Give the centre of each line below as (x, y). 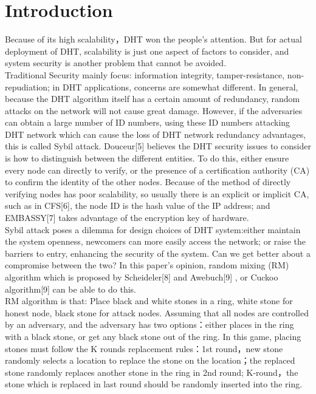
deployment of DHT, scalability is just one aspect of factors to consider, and (147, 51)
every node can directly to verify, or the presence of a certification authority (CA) (157, 170)
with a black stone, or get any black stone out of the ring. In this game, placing (153, 336)
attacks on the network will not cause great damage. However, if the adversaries (154, 110)
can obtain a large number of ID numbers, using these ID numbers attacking (148, 122)
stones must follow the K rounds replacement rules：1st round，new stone (144, 348)
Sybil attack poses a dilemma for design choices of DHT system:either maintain (153, 229)
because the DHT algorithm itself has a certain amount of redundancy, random (153, 99)
